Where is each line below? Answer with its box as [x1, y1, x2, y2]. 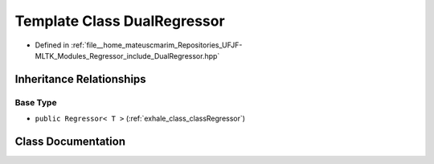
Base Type [14, 96, 57, 108]
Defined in [35, 40, 70, 50]
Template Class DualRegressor [14, 12, 225, 30]
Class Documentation [14, 134, 126, 148]
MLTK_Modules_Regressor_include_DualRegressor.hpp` [35, 51, 220, 60]
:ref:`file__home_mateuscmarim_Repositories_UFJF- [71, 40, 243, 50]
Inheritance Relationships [14, 72, 146, 86]
